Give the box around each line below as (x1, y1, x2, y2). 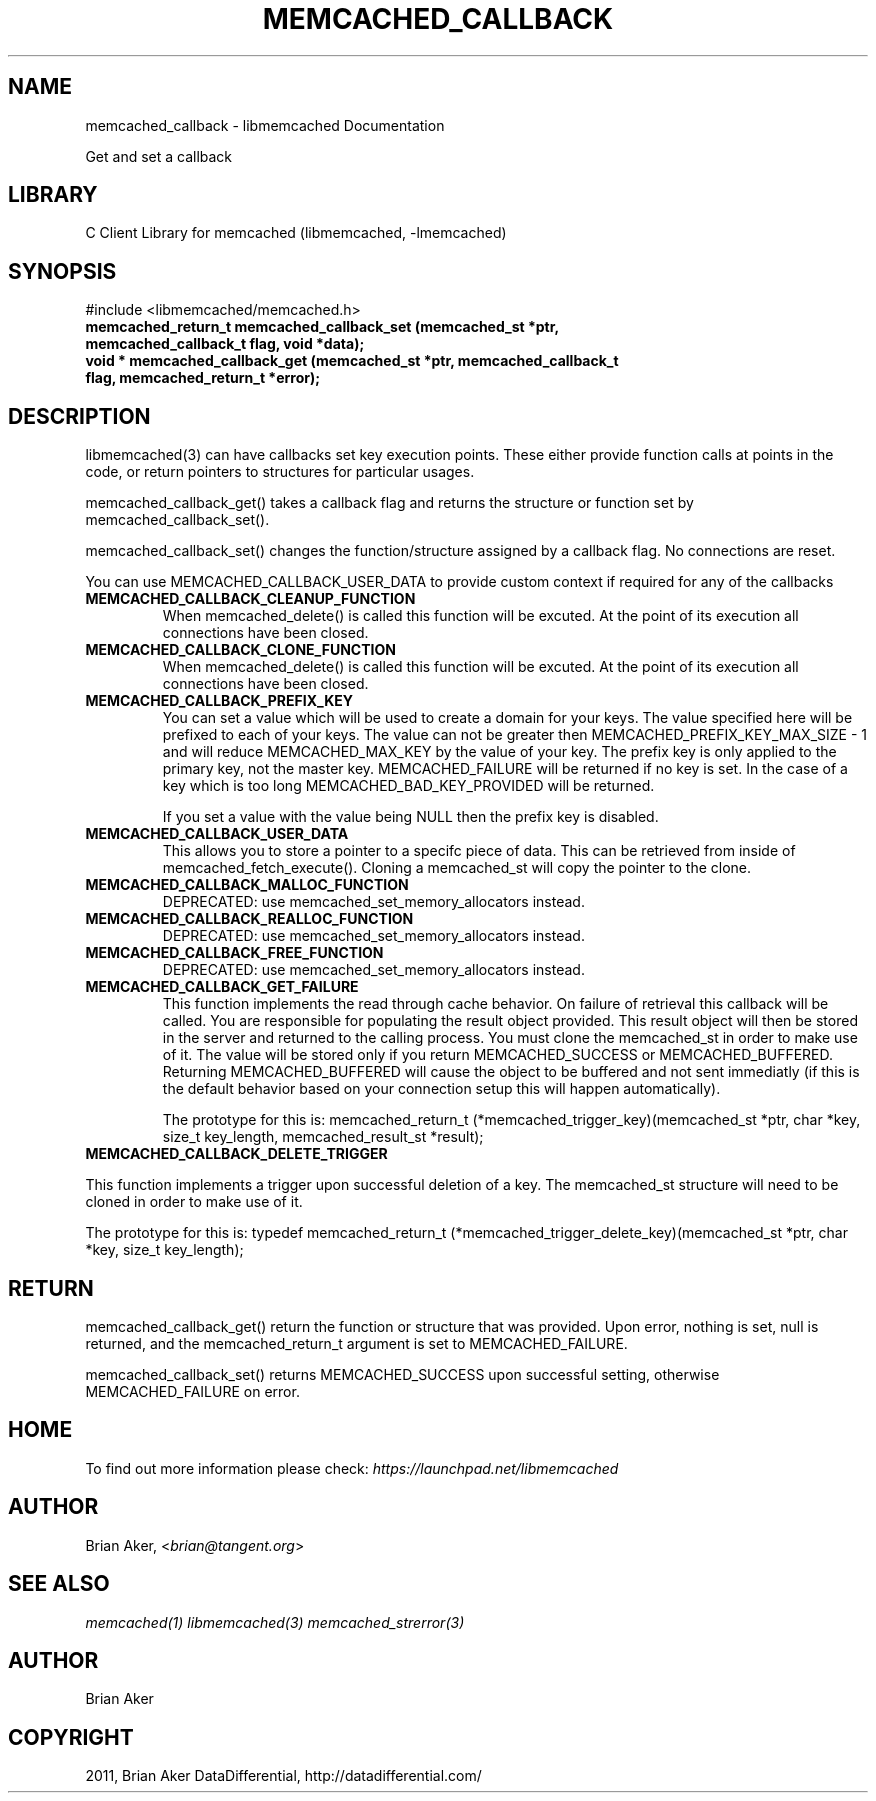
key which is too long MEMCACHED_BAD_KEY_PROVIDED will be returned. (162, 777, 655, 795)
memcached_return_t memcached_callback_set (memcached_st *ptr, (85, 318, 560, 336)
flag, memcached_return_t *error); (85, 369, 321, 387)
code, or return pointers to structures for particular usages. (85, 463, 475, 481)
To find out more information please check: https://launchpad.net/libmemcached (85, 1459, 619, 1477)
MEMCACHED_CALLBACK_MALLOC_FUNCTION (85, 876, 409, 894)
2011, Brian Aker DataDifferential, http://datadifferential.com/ (85, 1767, 482, 1785)
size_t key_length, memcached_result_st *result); (162, 1128, 484, 1146)
